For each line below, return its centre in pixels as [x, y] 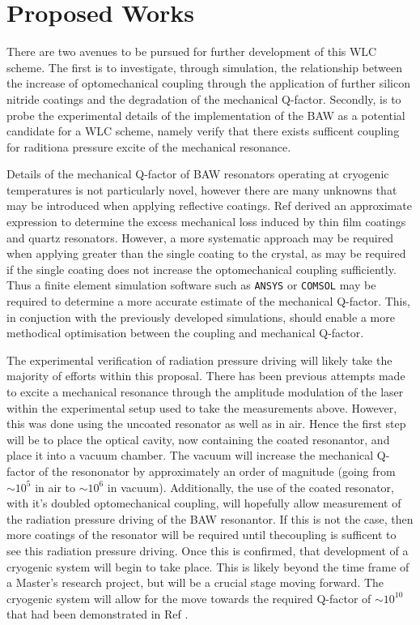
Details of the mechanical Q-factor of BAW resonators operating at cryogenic [198, 174]
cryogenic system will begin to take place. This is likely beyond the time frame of [208, 566]
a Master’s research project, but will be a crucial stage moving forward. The [195, 582]
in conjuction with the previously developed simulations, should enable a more [201, 317]
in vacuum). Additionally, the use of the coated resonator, [250, 487]
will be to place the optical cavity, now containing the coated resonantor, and [198, 439]
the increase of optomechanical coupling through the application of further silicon [208, 83]
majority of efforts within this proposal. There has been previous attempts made [206, 376]
